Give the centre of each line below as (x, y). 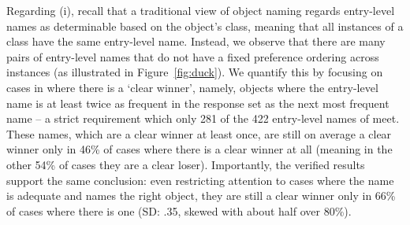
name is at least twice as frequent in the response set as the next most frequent (198, 103)
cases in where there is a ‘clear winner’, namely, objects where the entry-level (192, 87)
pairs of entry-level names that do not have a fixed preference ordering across (193, 56)
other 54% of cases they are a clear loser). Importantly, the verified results (186, 164)
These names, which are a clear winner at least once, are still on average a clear (199, 133)
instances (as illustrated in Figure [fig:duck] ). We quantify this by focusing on (195, 72)
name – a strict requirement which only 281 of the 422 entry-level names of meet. (203, 118)
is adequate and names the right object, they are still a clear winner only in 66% (201, 195)
